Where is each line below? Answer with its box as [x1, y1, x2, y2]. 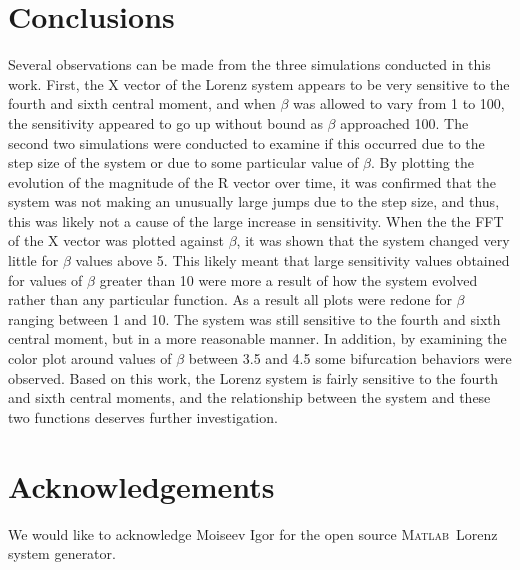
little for [8, 250, 59, 271]
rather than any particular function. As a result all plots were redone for [8, 289, 452, 310]
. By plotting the [371, 152, 474, 173]
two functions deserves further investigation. [8, 406, 278, 427]
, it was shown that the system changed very [236, 230, 510, 251]
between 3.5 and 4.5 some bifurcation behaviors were [188, 348, 512, 369]
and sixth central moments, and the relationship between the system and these [8, 387, 491, 408]
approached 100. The [340, 112, 469, 133]
